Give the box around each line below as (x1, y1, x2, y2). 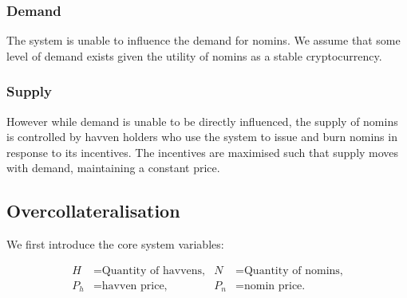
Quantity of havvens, (101, 265, 206, 276)
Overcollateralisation (6, 198, 180, 223)
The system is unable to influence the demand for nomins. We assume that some (6, 32, 401, 49)
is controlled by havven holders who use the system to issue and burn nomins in (6, 128, 397, 145)
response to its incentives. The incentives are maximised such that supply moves (6, 143, 399, 160)
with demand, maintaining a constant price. (6, 159, 220, 176)
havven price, (101, 280, 168, 292)
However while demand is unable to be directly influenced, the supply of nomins (6, 112, 398, 129)
